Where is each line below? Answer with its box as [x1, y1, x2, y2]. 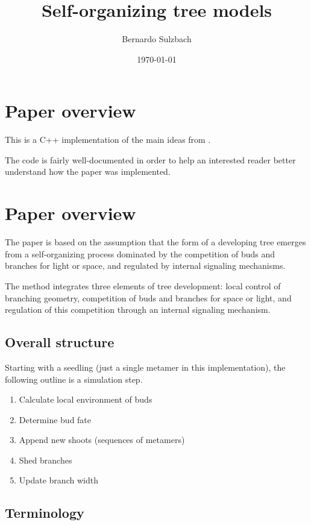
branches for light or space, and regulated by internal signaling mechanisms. [5, 259, 286, 272]
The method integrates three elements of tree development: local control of [5, 279, 281, 292]
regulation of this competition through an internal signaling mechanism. [5, 303, 271, 316]
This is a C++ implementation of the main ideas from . [5, 133, 211, 146]
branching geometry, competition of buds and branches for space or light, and [5, 291, 292, 304]
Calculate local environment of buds [19, 393, 152, 406]
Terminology [5, 503, 84, 522]
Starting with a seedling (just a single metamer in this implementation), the [5, 360, 286, 373]
